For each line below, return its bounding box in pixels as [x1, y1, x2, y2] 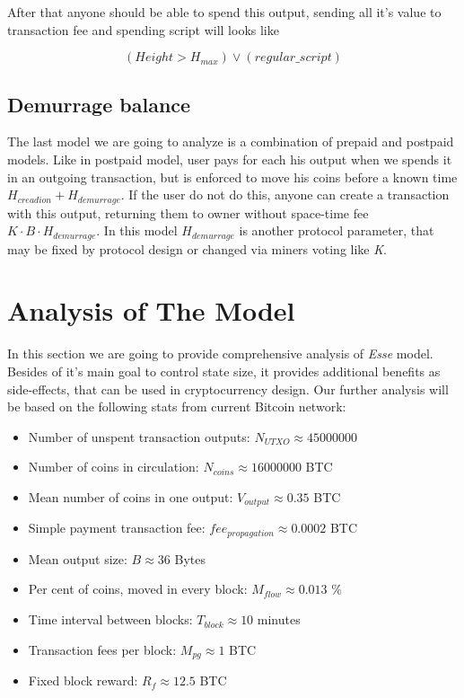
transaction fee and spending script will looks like [7, 20, 279, 39]
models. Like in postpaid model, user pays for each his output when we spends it [7, 149, 452, 168]
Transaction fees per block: [28, 640, 177, 658]
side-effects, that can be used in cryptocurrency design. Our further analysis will [7, 379, 449, 398]
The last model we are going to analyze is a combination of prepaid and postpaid [7, 132, 454, 151]
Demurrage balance [7, 90, 191, 118]
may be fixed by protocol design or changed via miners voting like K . [7, 239, 387, 258]
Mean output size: [28, 549, 127, 568]
